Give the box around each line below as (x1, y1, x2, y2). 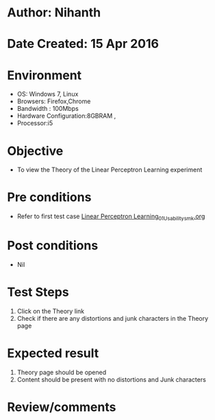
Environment (7, 67, 82, 83)
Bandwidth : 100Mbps (16, 105, 79, 113)
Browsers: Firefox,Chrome (16, 97, 91, 105)
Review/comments (7, 399, 116, 415)
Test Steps (7, 285, 70, 300)
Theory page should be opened (16, 368, 107, 376)
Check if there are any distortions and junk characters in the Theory (16, 314, 209, 322)
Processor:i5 (16, 119, 53, 127)
